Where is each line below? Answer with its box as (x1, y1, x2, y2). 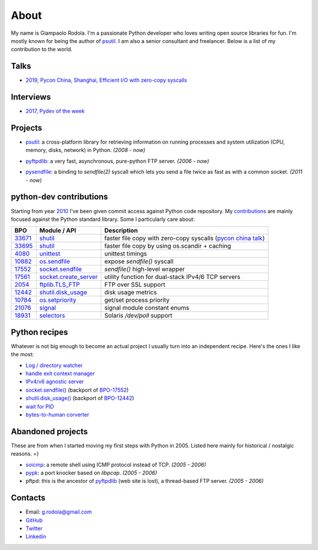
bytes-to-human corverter (25, 411, 90, 418)
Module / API (39, 227, 77, 235)
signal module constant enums (104, 304, 190, 312)
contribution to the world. (11, 46, 73, 53)
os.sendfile (39, 257, 70, 266)
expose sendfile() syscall (104, 257, 174, 266)
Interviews (11, 92, 51, 102)
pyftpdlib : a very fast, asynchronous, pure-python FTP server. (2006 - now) (25, 157, 210, 164)
